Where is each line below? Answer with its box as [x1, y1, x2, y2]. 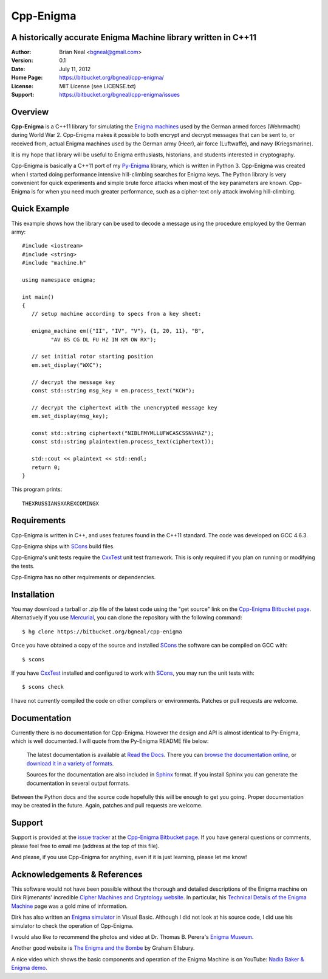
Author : [11, 49, 32, 56]
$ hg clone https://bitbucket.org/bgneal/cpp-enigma [22, 628, 182, 635]
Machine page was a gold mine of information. [11, 902, 128, 910]
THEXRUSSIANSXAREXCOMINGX [22, 500, 100, 507]
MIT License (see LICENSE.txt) [59, 82, 136, 89]
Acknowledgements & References [11, 869, 143, 879]
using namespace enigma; [22, 276, 96, 283]
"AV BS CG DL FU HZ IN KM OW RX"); [50, 336, 157, 343]
